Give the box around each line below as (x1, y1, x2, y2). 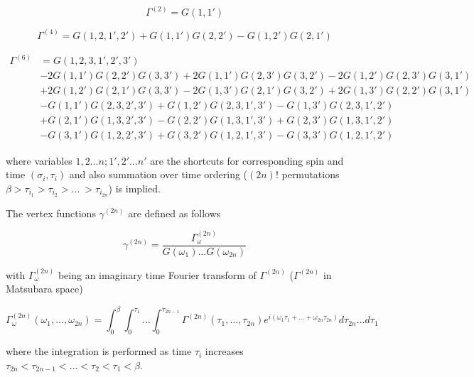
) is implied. (108, 180, 161, 195)
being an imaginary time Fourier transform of (58, 267, 257, 282)
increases (205, 344, 244, 359)
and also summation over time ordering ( (69, 167, 248, 182)
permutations (281, 167, 340, 182)
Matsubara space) (6, 281, 83, 296)
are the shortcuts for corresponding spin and (150, 153, 344, 168)
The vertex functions (6, 205, 96, 220)
